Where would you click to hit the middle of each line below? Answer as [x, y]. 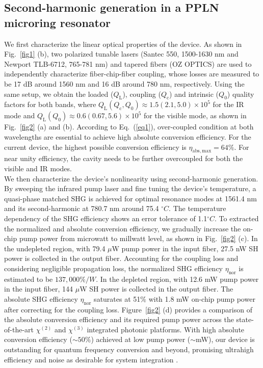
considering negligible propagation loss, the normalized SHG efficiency [114, 268]
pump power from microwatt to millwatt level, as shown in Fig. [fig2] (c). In [138, 238]
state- [245, 319]
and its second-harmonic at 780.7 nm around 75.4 [82, 208]
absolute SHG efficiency [41, 298]
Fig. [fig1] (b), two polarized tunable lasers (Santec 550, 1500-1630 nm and [121, 54]
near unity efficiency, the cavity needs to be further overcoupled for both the [124, 158]
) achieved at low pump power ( [141, 339]
